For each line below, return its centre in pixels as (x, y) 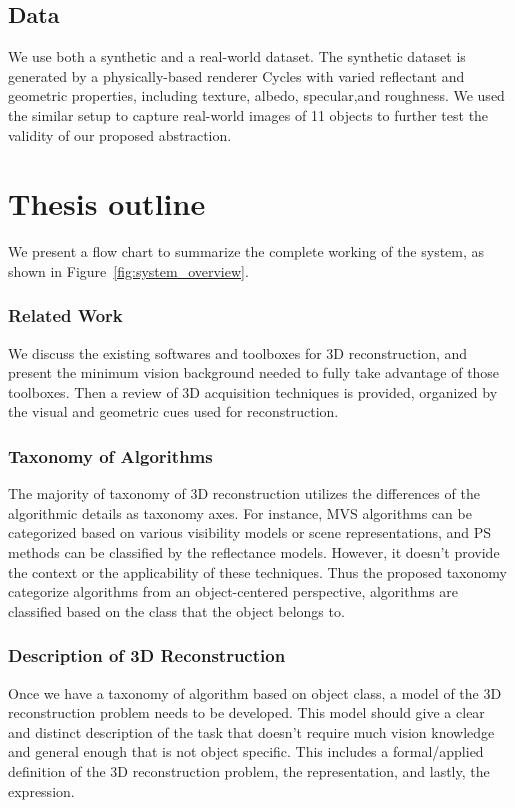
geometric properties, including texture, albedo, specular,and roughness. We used (256, 95)
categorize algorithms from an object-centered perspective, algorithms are (233, 591)
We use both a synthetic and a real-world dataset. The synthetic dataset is (237, 56)
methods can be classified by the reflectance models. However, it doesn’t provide (254, 552)
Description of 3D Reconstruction (147, 655)
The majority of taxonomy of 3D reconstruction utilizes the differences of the (244, 493)
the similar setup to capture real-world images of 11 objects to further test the (248, 114)
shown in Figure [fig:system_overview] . (128, 270)
